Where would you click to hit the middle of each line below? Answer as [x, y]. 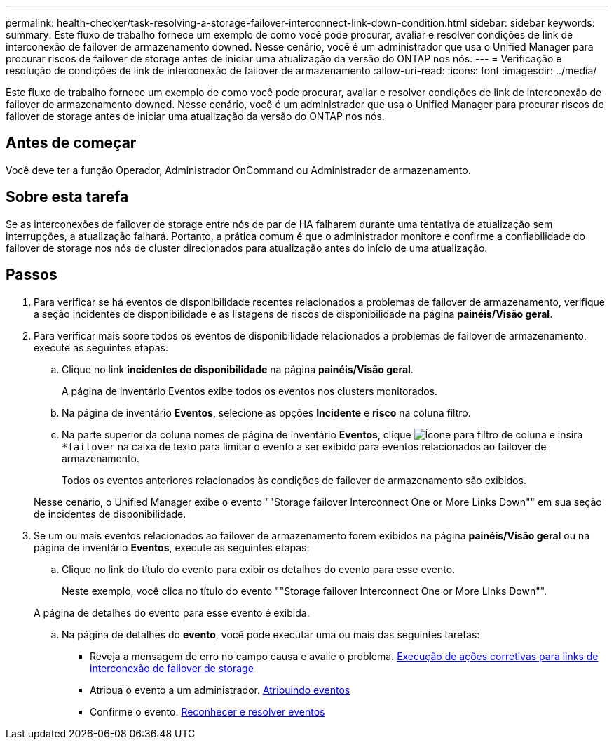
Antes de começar [71, 143]
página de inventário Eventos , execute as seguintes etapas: [172, 547]
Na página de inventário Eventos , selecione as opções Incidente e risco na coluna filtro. [266, 412]
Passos [32, 275]
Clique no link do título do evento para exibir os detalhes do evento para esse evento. [259, 569]
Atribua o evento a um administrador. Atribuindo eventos [220, 690]
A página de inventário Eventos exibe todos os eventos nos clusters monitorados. [250, 391]
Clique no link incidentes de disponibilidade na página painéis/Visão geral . [238, 369]
